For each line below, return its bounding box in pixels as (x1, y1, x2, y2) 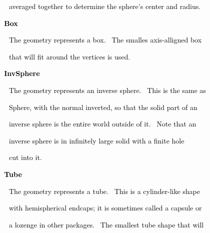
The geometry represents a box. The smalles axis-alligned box (8, 34, 202, 45)
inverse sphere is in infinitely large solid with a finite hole (8, 135, 184, 145)
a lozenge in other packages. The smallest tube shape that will (8, 219, 204, 229)
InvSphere (4, 68, 40, 78)
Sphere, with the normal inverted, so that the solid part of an (8, 101, 197, 112)
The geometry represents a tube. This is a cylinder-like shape (8, 185, 200, 196)
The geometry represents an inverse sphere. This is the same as (8, 84, 206, 95)
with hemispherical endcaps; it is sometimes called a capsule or (8, 202, 202, 213)
